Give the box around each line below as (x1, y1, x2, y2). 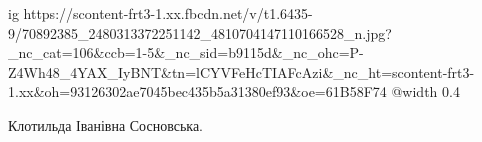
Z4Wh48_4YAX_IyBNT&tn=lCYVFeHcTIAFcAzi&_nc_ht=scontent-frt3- (8, 61, 475, 82)
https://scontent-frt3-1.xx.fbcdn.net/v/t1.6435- (23, 3, 313, 23)
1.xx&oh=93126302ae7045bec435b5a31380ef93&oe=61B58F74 (8, 81, 387, 102)
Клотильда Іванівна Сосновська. (8, 114, 203, 135)
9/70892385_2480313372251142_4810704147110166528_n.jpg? (8, 22, 392, 43)
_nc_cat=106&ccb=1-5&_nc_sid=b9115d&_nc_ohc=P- (8, 42, 364, 63)
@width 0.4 (391, 81, 460, 102)
